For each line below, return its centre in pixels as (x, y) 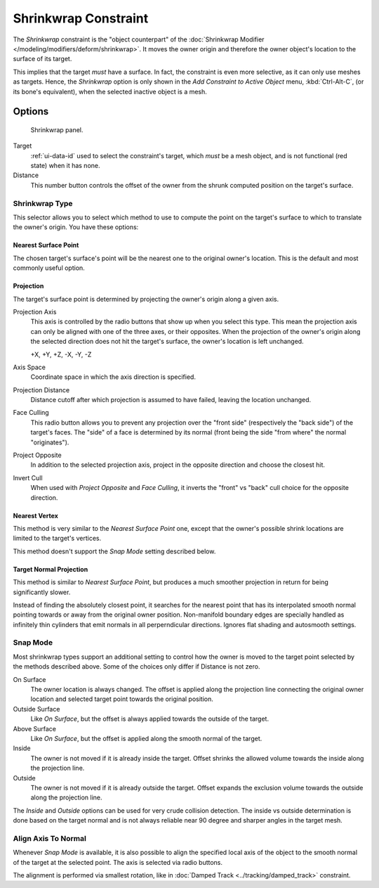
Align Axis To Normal (50, 838)
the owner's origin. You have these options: (76, 227)
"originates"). (50, 442)
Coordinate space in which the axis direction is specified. (113, 377)
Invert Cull (28, 477)
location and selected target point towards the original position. (122, 699)
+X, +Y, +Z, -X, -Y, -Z (61, 354)
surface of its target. (42, 59)
